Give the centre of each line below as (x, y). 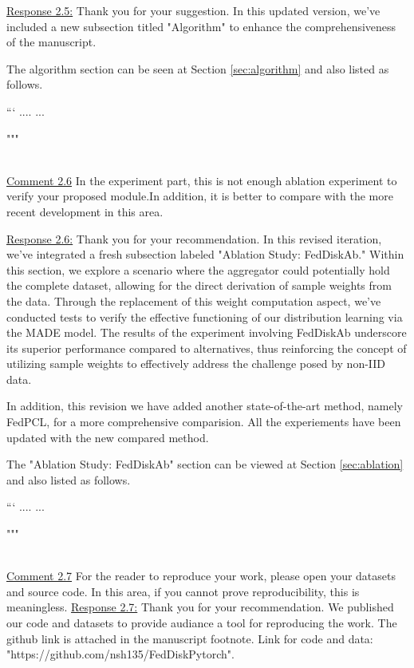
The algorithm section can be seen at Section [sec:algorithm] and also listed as (198, 68)
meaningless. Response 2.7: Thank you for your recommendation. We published (200, 607)
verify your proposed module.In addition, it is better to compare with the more (200, 196)
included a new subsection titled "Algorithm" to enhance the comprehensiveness (201, 26)
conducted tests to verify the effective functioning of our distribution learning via (205, 316)
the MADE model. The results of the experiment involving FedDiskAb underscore (207, 332)
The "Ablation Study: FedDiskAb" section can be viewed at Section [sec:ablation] (205, 464)
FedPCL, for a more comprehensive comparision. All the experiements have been (204, 422)
